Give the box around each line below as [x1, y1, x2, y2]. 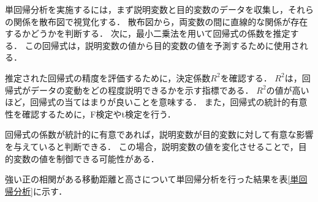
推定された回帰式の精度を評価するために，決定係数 [5, 71, 211, 84]
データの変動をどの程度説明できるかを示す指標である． [30, 83, 254, 96]
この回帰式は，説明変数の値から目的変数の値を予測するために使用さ [25, 39, 300, 51]
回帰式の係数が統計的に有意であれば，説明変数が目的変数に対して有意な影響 [5, 128, 314, 141]
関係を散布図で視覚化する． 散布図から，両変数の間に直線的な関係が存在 [13, 15, 308, 28]
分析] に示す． [13, 184, 67, 197]
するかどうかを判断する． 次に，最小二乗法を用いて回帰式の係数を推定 [5, 27, 290, 40]
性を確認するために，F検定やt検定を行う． [5, 107, 176, 120]
